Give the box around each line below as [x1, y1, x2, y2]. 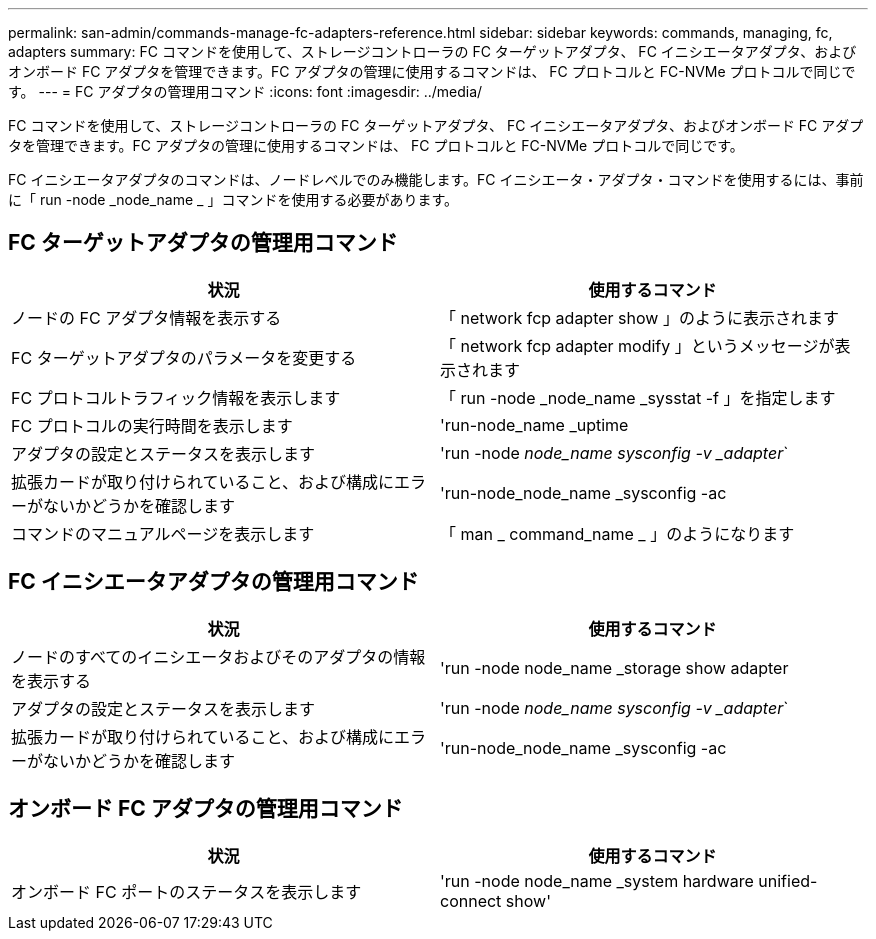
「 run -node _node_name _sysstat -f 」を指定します [440, 387, 836, 408]
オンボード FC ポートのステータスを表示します [11, 881, 362, 902]
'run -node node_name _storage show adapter [440, 657, 789, 678]
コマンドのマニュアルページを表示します [11, 523, 315, 544]
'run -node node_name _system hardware [440, 870, 754, 891]
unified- [758, 870, 818, 891]
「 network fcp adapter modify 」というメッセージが [440, 335, 835, 356]
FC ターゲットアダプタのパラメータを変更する [11, 347, 357, 368]
